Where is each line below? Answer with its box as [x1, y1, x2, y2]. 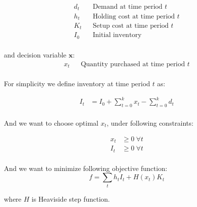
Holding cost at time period [93, 13, 175, 20]
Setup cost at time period [93, 22, 169, 29]
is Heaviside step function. [31, 193, 110, 204]
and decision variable [4, 49, 67, 59]
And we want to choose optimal [4, 118, 98, 128]
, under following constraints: [106, 118, 194, 128]
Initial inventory [93, 32, 142, 39]
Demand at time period [93, 3, 163, 11]
